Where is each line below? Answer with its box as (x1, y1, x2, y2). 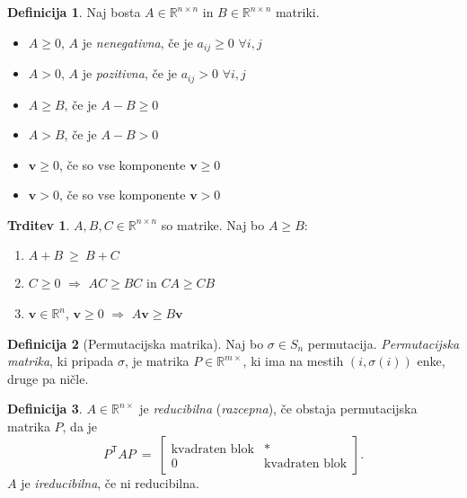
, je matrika (124, 351, 189, 370)
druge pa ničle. (7, 369, 89, 387)
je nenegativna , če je (82, 32, 193, 51)
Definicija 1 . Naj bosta (7, 3, 141, 21)
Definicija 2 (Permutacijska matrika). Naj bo (7, 333, 264, 352)
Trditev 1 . (7, 215, 70, 234)
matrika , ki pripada (7, 351, 114, 370)
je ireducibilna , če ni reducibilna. (21, 473, 199, 492)
